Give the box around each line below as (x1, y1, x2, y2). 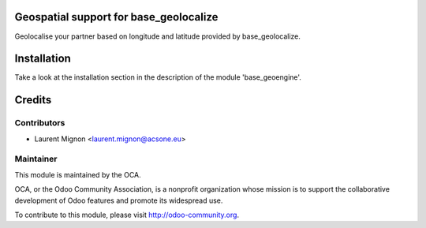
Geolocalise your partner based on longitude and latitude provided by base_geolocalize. (14, 32, 301, 41)
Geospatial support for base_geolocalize (14, 10, 219, 24)
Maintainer (14, 154, 58, 165)
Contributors (14, 118, 65, 129)
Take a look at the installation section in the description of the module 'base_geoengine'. (14, 73, 301, 82)
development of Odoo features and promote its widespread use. (14, 196, 223, 205)
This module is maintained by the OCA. (14, 170, 141, 179)
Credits (14, 93, 52, 107)
